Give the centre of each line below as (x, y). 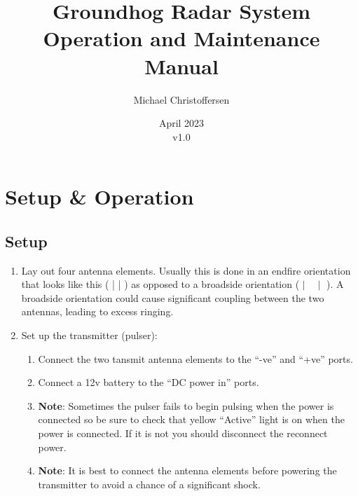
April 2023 (181, 123)
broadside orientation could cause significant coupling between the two (173, 297)
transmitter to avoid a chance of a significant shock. (149, 484)
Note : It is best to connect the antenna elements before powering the (187, 470)
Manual (181, 66)
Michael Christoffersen (181, 99)
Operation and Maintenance (181, 38)
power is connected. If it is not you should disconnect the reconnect (183, 433)
